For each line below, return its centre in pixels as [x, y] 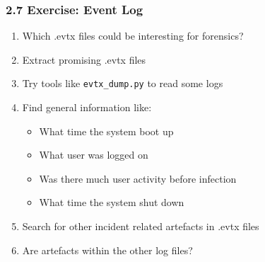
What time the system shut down [112, 202]
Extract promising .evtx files [84, 59]
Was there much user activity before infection [138, 178]
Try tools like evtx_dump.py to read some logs [123, 83]
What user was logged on [94, 155]
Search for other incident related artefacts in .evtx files [141, 226]
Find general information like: [87, 107]
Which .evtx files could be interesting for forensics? [133, 36]
